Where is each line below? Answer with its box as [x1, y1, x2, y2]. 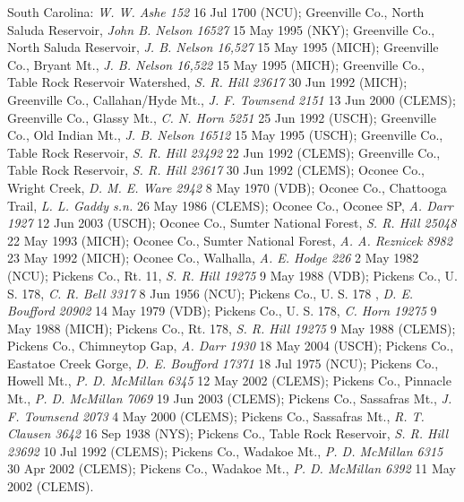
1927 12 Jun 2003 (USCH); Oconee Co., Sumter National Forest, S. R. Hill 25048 [7, 213, 457, 232]
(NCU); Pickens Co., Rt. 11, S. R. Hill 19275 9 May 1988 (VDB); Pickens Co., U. [7, 265, 458, 284]
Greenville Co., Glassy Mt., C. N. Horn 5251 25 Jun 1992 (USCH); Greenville [7, 108, 436, 126]
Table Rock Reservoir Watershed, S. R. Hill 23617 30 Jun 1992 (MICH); [7, 73, 408, 91]
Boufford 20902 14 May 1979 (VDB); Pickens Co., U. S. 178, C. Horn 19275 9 [7, 301, 437, 320]
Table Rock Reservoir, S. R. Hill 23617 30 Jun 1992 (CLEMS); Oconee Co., [7, 160, 425, 179]
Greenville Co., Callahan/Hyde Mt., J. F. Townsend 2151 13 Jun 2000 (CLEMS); [7, 90, 456, 108]
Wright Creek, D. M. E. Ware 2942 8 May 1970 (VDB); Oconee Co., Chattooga [7, 177, 447, 196]
